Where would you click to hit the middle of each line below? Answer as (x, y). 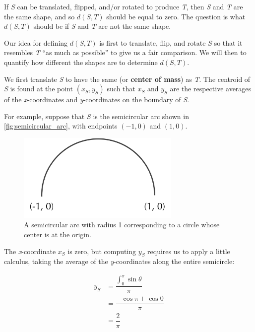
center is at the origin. (58, 234)
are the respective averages (211, 89)
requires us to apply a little (189, 251)
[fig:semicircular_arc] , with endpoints (61, 126)
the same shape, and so (39, 16)
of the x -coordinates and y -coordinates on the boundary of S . (97, 100)
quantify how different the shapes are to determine (81, 62)
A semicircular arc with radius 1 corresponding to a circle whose (122, 225)
